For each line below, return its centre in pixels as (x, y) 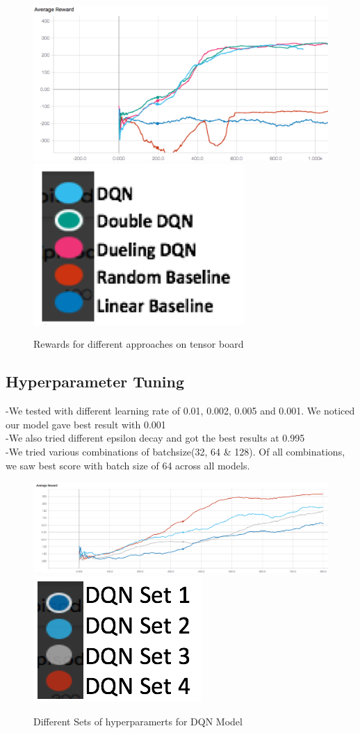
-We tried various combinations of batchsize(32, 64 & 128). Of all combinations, (175, 451)
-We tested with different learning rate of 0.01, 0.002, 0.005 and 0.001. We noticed (180, 411)
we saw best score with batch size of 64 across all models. (128, 465)
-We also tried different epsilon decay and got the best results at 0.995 (155, 438)
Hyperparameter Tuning (95, 381)
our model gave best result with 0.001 (86, 424)
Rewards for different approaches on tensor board (139, 344)
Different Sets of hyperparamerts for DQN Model (138, 721)
